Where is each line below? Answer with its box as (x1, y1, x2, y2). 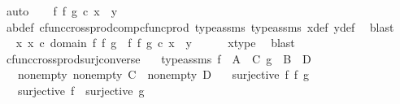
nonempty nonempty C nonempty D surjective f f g (17, 66, 310, 83)
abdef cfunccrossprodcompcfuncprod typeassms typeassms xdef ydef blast (6, 18, 394, 35)
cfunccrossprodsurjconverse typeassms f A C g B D (6, 50, 311, 67)
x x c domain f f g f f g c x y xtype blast (15, 34, 295, 51)
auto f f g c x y (6, 2, 118, 19)
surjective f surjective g (17, 81, 145, 98)
